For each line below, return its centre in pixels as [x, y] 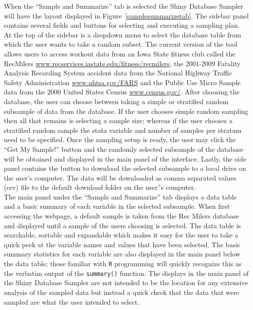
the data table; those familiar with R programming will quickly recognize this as [123, 264]
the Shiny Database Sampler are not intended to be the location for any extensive [126, 283]
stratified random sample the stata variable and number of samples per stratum [123, 130]
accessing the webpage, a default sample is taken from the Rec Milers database [121, 216]
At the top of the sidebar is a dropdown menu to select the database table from [123, 34]
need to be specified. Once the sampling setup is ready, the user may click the [120, 139]
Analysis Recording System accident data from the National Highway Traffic [118, 73]
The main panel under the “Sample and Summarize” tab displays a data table [120, 196]
